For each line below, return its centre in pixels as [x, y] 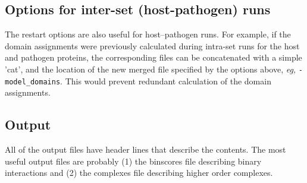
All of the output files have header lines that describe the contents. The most [145, 149]
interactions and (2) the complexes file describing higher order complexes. [139, 173]
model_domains [33, 82]
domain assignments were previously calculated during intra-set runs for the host [152, 45]
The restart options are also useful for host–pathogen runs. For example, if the [148, 34]
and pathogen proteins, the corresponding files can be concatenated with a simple [153, 57]
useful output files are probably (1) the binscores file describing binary [133, 161]
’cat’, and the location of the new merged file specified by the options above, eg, [151, 69]
